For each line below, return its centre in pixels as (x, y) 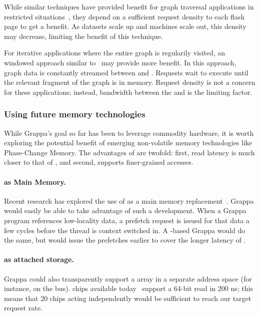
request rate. (23, 308)
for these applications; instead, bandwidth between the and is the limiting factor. (128, 92)
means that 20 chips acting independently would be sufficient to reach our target (128, 298)
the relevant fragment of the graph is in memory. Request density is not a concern (130, 82)
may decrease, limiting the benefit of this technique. (83, 36)
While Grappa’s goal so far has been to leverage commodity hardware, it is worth (129, 133)
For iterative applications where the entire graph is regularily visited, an (115, 53)
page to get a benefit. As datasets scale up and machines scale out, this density (125, 26)
